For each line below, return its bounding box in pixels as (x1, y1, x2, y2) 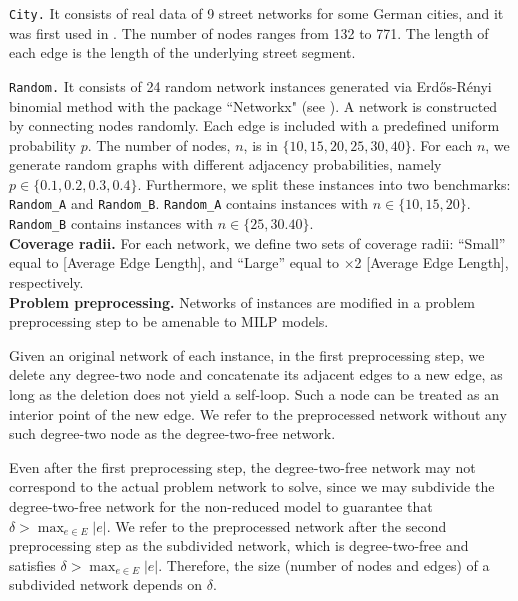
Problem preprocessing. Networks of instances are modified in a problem (9, 291, 476, 312)
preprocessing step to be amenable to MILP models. (9, 311, 329, 332)
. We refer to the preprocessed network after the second (106, 515, 447, 536)
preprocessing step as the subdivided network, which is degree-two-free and (9, 535, 469, 556)
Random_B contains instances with (9, 213, 214, 234)
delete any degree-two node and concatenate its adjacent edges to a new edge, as (9, 364, 503, 385)
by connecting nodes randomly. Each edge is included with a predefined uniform (9, 115, 500, 136)
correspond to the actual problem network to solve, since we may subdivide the (9, 476, 495, 497)
